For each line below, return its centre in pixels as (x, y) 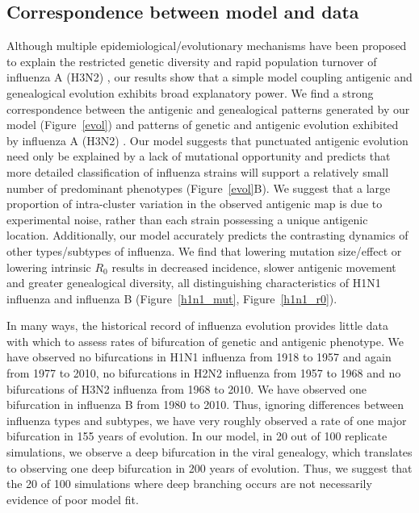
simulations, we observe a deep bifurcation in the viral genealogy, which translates (209, 452)
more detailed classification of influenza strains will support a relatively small (198, 171)
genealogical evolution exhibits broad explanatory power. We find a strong (190, 92)
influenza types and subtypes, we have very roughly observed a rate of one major (207, 420)
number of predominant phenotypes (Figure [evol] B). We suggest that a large (199, 188)
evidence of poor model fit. (73, 499)
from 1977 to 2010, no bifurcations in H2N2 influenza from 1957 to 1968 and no (204, 373)
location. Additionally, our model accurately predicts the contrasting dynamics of (207, 235)
